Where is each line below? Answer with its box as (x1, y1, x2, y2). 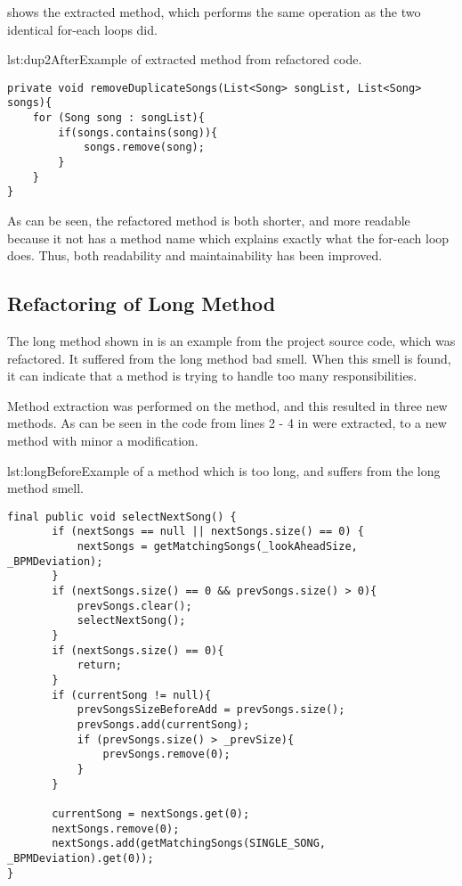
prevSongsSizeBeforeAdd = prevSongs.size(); (77, 703, 345, 717)
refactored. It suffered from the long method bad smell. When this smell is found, (7, 349, 451, 367)
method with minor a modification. (7, 431, 199, 449)
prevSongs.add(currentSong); (77, 718, 250, 731)
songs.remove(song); (83, 141, 205, 154)
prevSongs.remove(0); (102, 748, 231, 761)
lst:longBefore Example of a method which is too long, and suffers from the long (7, 461, 441, 480)
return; (77, 659, 122, 672)
